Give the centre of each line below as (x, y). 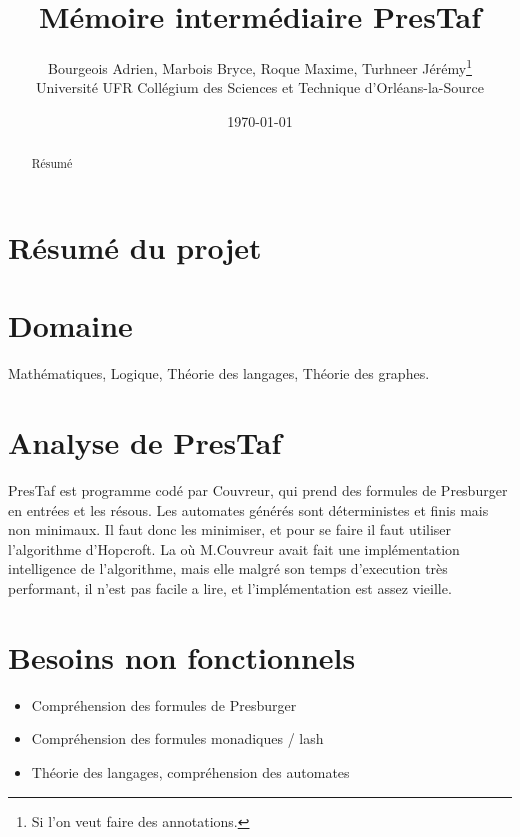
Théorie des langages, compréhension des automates (190, 771)
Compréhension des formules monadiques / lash (177, 738)
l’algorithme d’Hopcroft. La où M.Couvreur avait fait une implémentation (234, 548)
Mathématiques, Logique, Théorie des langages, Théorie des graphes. (219, 373)
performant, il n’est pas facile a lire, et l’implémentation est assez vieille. (230, 588)
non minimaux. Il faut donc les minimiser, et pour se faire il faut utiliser (230, 529)
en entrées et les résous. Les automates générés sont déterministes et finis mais (248, 509)
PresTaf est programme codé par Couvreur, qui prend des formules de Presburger (258, 490)
